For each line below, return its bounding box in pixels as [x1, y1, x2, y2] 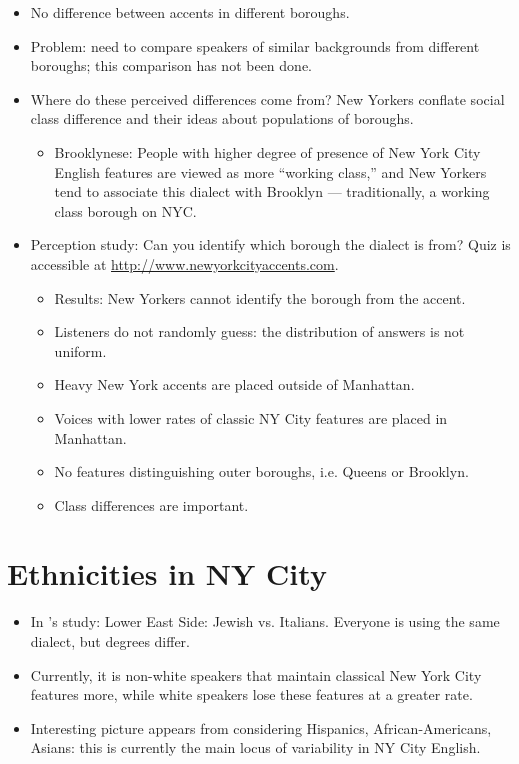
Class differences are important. [54, 494, 249, 515]
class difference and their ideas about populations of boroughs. [30, 108, 414, 129]
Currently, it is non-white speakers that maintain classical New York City [30, 664, 482, 685]
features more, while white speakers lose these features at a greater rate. [30, 684, 473, 705]
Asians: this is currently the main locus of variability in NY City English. [30, 737, 481, 758]
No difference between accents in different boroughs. [30, 2, 350, 22]
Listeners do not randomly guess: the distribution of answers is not [54, 321, 465, 342]
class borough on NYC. [54, 200, 197, 221]
